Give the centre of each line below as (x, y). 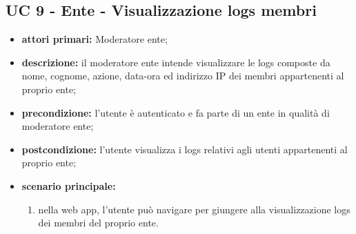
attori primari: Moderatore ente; (95, 39)
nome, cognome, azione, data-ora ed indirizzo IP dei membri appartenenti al (183, 76)
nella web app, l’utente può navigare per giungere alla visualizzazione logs (194, 209)
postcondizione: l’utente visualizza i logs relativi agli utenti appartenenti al (185, 149)
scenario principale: (69, 185)
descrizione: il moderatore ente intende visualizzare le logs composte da (176, 62)
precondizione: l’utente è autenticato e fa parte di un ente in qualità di (176, 112)
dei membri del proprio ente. (98, 223)
